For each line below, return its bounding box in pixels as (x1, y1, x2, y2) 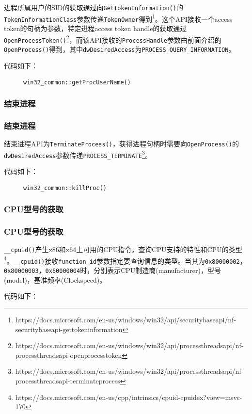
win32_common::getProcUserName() (23, 79, 131, 86)
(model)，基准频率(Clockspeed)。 (4, 274, 107, 285)
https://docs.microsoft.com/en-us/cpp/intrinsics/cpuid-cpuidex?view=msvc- (15, 392, 242, 402)
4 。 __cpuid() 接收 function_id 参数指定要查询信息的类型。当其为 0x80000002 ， (4, 254, 247, 266)
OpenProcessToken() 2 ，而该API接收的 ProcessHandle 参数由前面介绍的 (4, 33, 221, 45)
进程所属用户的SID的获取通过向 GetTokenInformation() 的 (4, 2, 183, 12)
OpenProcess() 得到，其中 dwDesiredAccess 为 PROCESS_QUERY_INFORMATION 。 (4, 44, 236, 54)
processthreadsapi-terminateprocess (15, 375, 120, 385)
